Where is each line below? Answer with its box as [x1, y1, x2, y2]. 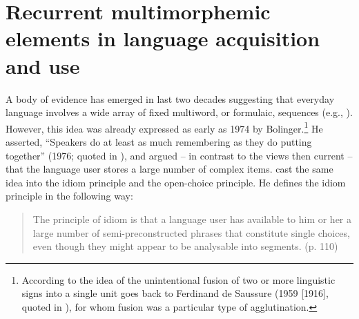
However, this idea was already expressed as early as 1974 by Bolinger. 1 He [6, 119, 323, 135]
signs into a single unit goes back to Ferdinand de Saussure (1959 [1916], [21, 286, 329, 300]
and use [6, 51, 80, 79]
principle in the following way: [6, 188, 133, 203]
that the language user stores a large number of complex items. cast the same [6, 162, 333, 176]
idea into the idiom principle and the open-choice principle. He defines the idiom [6, 175, 346, 189]
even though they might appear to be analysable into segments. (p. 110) [32, 239, 338, 253]
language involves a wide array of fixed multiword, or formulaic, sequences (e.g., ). [6, 105, 353, 119]
